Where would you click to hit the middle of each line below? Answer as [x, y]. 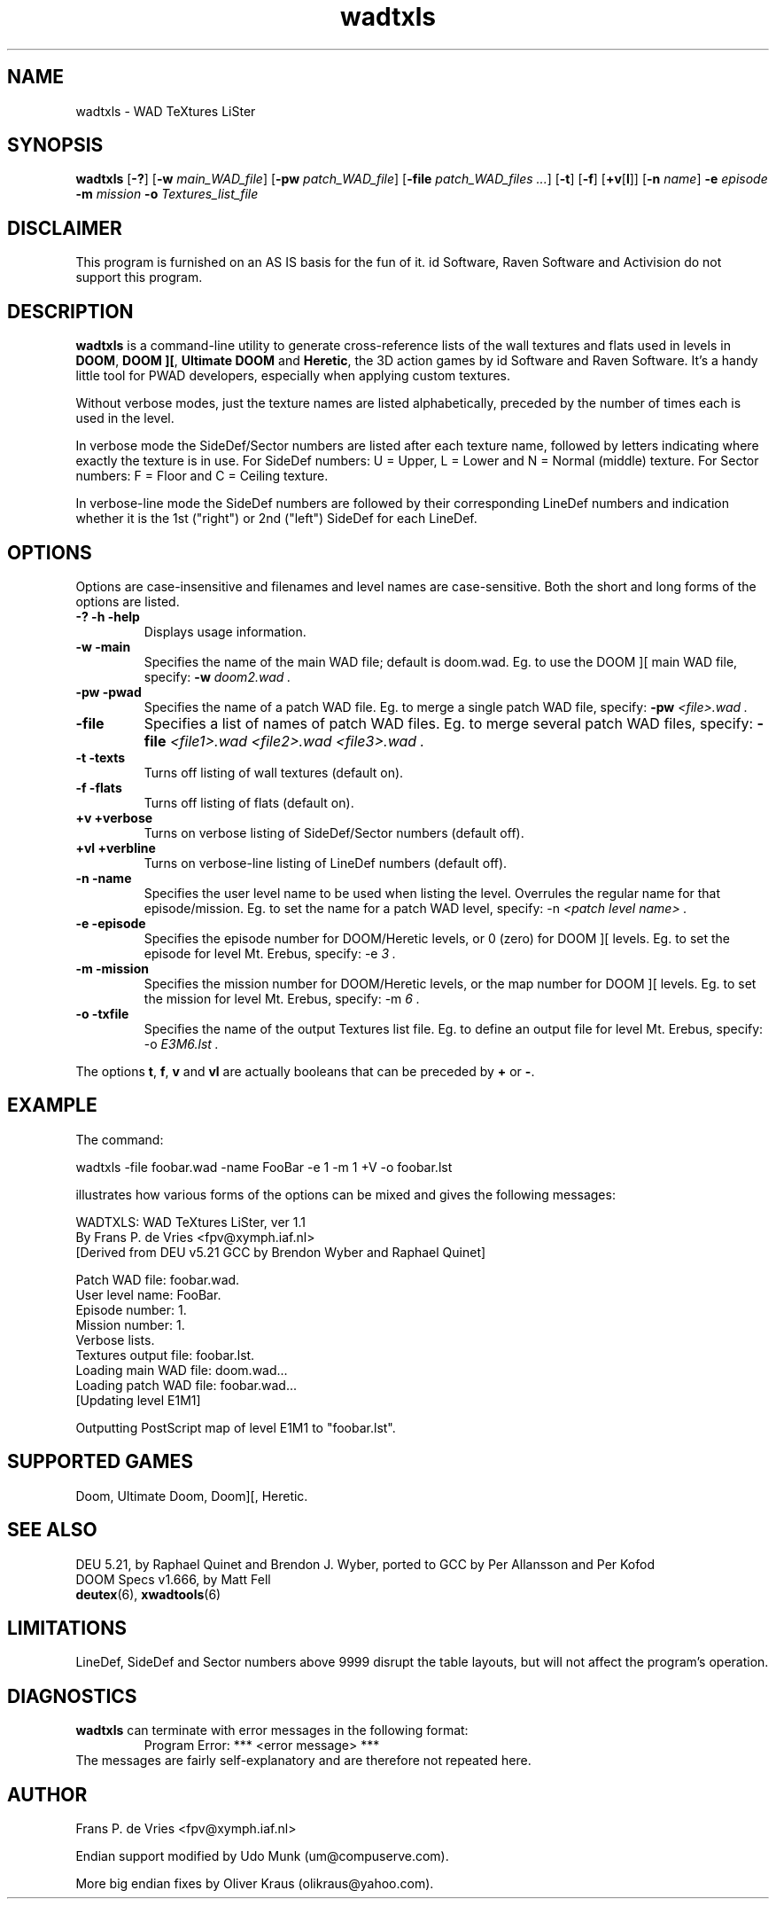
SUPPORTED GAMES [101, 1462]
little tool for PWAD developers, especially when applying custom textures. [293, 376]
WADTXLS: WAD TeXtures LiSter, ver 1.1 [190, 1222]
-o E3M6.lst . [181, 1043]
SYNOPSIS [55, 145]
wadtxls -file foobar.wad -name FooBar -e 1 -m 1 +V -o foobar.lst [264, 1167]
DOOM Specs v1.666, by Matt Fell [173, 1579]
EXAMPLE [52, 1105]
